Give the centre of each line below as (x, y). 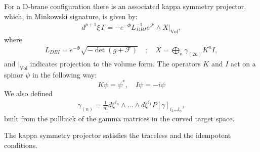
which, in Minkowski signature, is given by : (71, 16)
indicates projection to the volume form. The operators (115, 63)
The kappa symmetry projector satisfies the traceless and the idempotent (118, 135)
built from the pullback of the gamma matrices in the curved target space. (119, 118)
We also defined (28, 93)
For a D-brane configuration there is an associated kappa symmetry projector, (125, 6)
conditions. (21, 145)
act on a (243, 63)
